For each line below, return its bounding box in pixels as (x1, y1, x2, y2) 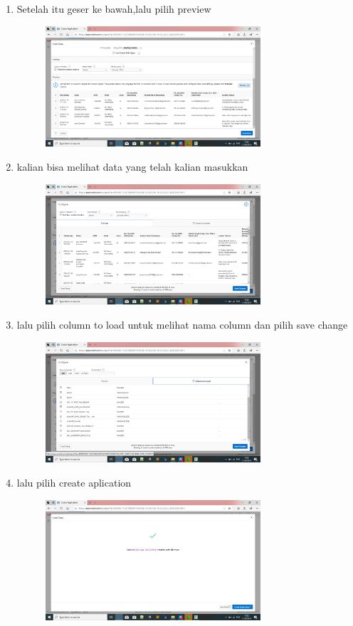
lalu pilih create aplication (16, 474, 132, 489)
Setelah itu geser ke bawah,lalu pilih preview (16, 1, 211, 16)
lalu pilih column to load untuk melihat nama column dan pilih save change (16, 317, 348, 331)
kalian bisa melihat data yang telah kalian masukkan (16, 159, 248, 174)
